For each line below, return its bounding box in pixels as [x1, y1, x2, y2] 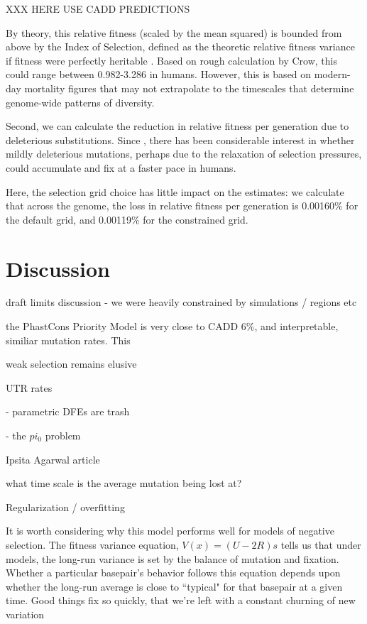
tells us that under [280, 537, 361, 552]
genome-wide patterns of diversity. [6, 94, 155, 109]
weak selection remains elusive [6, 356, 137, 371]
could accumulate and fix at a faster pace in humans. [6, 160, 236, 175]
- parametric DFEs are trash [6, 404, 130, 419]
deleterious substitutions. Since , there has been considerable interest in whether [6, 132, 355, 147]
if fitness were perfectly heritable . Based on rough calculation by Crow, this [6, 53, 337, 67]
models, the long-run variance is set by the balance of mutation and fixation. [6, 551, 339, 566]
